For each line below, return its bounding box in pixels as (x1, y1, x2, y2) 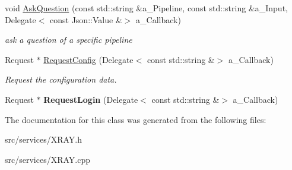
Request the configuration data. (5, 73, 117, 86)
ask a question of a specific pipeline (5, 33, 132, 46)
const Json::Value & (50, 13, 122, 26)
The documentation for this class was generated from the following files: (5, 113, 266, 125)
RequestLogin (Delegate (43, 93, 138, 105)
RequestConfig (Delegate (43, 53, 134, 65)
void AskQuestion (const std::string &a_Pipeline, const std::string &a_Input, (5, 2, 288, 14)
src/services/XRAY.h (5, 133, 82, 146)
